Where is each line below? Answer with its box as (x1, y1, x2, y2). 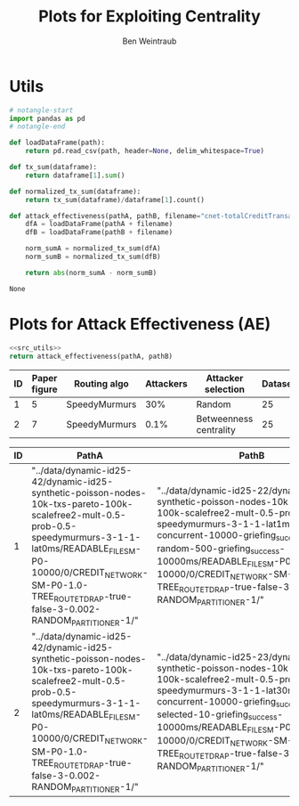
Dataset (262, 377, 296, 389)
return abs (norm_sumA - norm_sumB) (25, 268, 158, 277)
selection (204, 383, 245, 395)
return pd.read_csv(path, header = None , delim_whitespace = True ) (25, 147, 265, 156)
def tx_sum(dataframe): (9, 163, 98, 172)
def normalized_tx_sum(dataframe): (9, 187, 141, 196)
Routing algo (74, 377, 129, 389)
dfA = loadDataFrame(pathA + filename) (25, 220, 174, 229)
